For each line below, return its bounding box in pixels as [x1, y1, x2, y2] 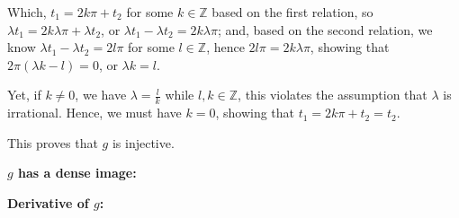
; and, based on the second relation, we [217, 20, 433, 39]
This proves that [7, 133, 98, 152]
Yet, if [7, 85, 41, 104]
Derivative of [7, 193, 89, 212]
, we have [75, 85, 127, 104]
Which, [7, 3, 47, 21]
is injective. [112, 133, 175, 152]
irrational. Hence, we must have [7, 103, 182, 122]
